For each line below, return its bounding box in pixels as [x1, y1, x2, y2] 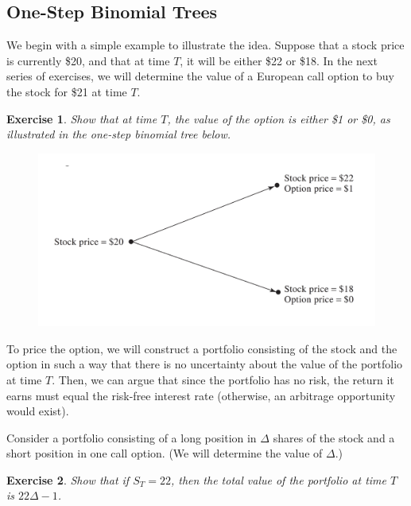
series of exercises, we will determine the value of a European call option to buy [6, 68, 394, 84]
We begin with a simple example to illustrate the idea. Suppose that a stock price [6, 37, 405, 53]
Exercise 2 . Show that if [6, 471, 130, 488]
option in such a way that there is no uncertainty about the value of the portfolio [6, 356, 403, 372]
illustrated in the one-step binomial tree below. [6, 126, 231, 142]
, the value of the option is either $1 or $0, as [167, 110, 390, 127]
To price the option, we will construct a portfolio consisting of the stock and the [6, 340, 397, 356]
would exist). [6, 403, 69, 419]
